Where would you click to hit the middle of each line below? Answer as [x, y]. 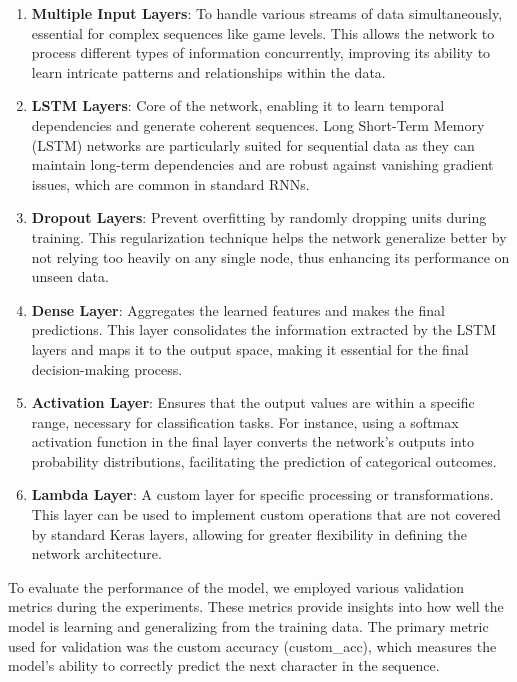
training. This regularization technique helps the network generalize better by [269, 236]
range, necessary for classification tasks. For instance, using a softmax [245, 421]
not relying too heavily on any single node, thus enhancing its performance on [270, 256]
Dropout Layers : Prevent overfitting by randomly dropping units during [259, 217]
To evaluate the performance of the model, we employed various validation [236, 586]
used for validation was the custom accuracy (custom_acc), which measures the [252, 645]
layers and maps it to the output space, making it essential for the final [250, 348]
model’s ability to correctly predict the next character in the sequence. [224, 665]
